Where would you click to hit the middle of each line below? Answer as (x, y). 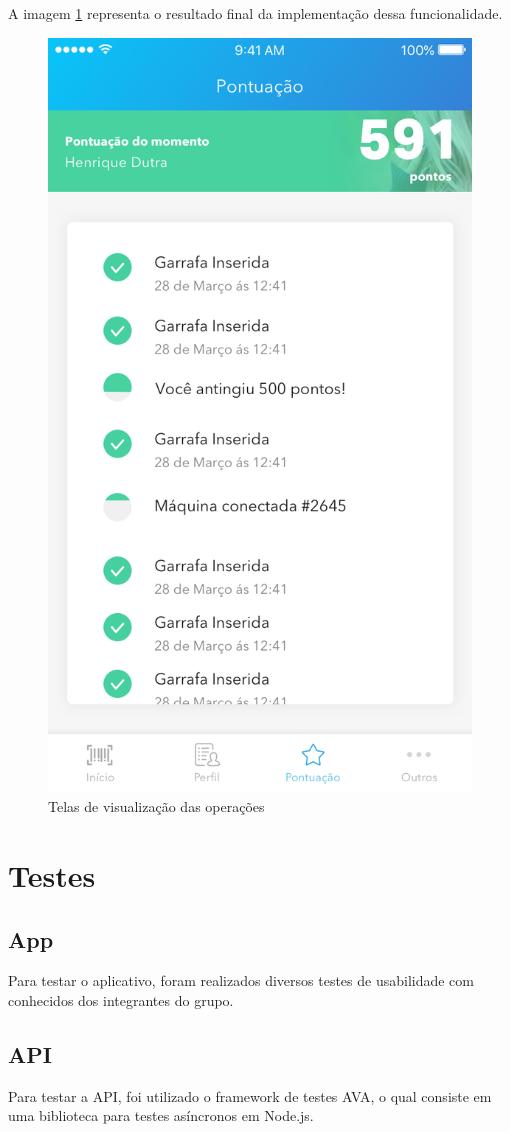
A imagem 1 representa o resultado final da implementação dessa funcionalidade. (255, 13)
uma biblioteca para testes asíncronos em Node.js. (161, 1115)
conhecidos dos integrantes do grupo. (121, 1000)
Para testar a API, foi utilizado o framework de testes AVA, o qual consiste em (250, 1095)
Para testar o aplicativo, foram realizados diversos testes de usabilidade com (241, 980)
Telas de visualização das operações (156, 806)
